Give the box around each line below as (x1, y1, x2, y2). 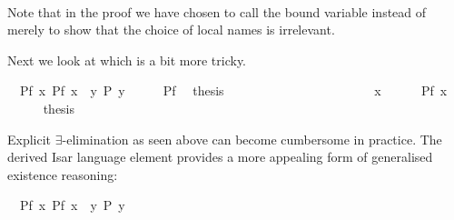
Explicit (7, 129, 52, 148)
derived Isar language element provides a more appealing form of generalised (7, 147, 433, 166)
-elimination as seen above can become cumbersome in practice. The (62, 129, 442, 148)
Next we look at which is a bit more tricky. (7, 50, 247, 69)
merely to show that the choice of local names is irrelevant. (7, 20, 335, 39)
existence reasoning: (7, 165, 118, 184)
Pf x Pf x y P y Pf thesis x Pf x (19, 81, 448, 100)
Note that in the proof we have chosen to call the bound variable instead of (7, 2, 427, 21)
